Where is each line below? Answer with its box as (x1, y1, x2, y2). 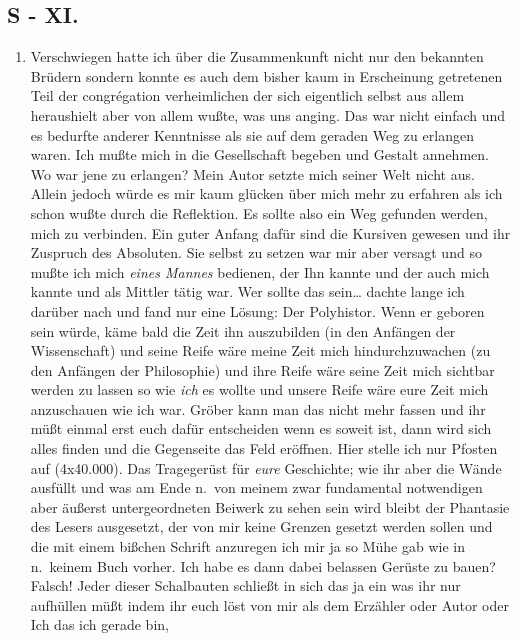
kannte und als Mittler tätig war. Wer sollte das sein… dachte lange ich (30, 281, 465, 302)
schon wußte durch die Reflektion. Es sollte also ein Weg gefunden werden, (30, 202, 488, 223)
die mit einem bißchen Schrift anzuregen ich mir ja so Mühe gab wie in (30, 536, 465, 557)
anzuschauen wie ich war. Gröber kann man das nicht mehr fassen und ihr (30, 398, 486, 419)
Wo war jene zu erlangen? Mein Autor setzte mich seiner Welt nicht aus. (30, 163, 475, 184)
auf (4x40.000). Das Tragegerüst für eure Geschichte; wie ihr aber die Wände (30, 457, 502, 478)
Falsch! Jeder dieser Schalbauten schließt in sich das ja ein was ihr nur (30, 575, 461, 596)
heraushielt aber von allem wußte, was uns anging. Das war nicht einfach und (30, 104, 506, 125)
